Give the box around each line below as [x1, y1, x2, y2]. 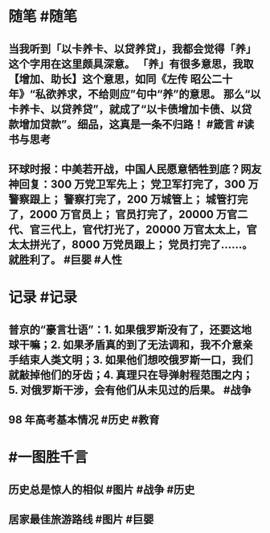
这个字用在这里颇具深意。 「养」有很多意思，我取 [8, 57, 254, 71]
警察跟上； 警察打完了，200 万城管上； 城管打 [8, 192, 238, 206]
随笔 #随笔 [8, 7, 78, 26]
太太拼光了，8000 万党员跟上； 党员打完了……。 [8, 238, 253, 251]
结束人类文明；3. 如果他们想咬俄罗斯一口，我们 [18, 353, 253, 366]
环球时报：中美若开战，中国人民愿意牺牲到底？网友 [8, 162, 262, 176]
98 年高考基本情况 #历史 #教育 [8, 412, 160, 427]
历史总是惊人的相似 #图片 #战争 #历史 [8, 482, 195, 496]
